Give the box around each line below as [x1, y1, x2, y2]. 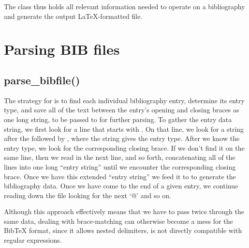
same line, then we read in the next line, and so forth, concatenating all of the [4, 152, 235, 162]
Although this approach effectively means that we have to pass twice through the [4, 206, 244, 217]
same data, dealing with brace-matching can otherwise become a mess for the [4, 216, 233, 226]
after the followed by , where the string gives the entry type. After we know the [4, 133, 240, 143]
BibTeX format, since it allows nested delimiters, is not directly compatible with [4, 225, 242, 235]
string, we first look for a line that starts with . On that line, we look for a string [4, 124, 244, 134]
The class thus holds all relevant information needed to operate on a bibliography [4, 1, 245, 11]
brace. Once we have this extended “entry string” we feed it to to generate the [4, 171, 236, 181]
